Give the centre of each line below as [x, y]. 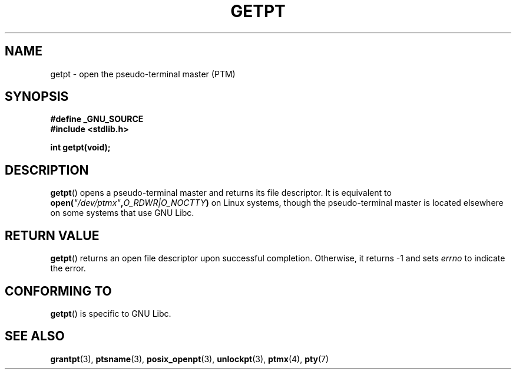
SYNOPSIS [37, 97]
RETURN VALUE [52, 235]
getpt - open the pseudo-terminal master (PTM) [143, 74]
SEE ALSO [35, 336]
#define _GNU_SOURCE [97, 119]
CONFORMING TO [58, 291]
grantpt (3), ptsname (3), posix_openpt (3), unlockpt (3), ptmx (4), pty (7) [190, 359]
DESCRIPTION [47, 170]
